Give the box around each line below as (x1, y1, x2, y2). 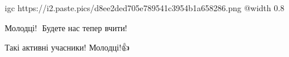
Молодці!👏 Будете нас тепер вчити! (5, 21, 128, 33)
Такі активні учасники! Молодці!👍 (5, 41, 130, 53)
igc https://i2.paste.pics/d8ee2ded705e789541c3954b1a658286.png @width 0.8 (5, 2, 285, 14)
